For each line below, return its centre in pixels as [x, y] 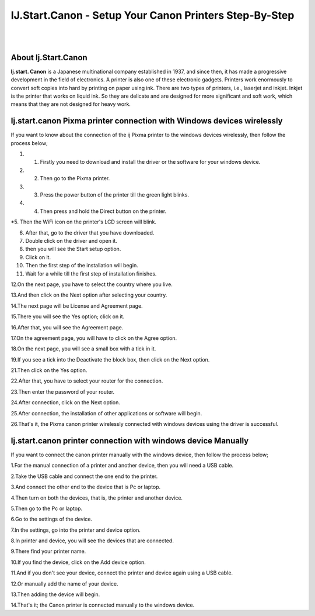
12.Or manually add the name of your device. [65, 584]
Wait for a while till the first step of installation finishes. [91, 273]
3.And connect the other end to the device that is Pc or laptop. [86, 487]
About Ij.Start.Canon [49, 58]
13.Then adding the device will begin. [55, 594]
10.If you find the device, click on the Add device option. [78, 562]
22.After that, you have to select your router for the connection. [87, 381]
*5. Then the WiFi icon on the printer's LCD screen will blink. [84, 222]
